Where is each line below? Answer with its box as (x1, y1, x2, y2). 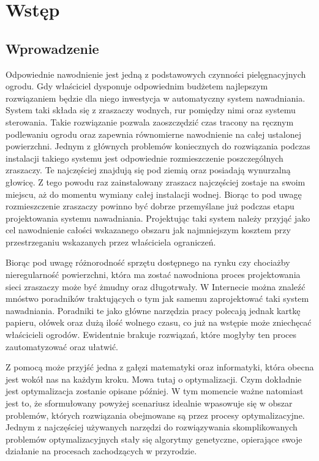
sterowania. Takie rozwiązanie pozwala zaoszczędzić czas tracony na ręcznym (6, 115, 294, 128)
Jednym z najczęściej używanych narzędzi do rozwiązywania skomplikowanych (6, 421, 298, 433)
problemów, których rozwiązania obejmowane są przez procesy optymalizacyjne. (6, 408, 305, 421)
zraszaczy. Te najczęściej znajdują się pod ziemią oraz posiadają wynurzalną (6, 163, 291, 176)
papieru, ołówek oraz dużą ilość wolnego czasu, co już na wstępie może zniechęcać (6, 316, 312, 329)
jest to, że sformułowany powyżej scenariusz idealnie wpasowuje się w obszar (6, 397, 293, 410)
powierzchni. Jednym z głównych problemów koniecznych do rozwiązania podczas (6, 140, 310, 152)
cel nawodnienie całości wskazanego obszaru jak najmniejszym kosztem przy (6, 223, 291, 236)
